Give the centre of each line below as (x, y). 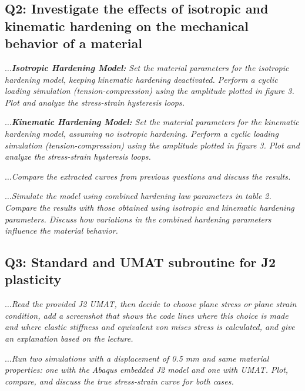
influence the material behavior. (61, 230)
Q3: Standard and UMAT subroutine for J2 (140, 262)
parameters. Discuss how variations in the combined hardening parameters (138, 219)
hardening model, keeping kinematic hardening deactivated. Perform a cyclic (141, 79)
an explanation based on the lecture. (69, 338)
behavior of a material (73, 43)
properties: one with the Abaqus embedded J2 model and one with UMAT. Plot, (147, 370)
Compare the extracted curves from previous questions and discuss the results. (151, 176)
